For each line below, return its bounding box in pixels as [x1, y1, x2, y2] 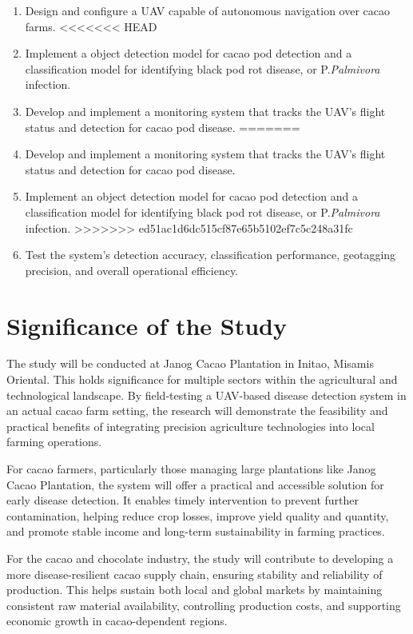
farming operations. [6, 433, 102, 450]
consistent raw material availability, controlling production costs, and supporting [6, 596, 401, 613]
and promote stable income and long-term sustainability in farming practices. [6, 523, 385, 540]
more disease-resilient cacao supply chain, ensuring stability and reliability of [6, 565, 383, 582]
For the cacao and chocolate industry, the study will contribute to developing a [6, 549, 394, 566]
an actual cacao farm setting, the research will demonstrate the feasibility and [6, 402, 388, 419]
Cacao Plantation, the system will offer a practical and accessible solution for [6, 476, 384, 492]
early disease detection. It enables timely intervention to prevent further [6, 492, 359, 508]
